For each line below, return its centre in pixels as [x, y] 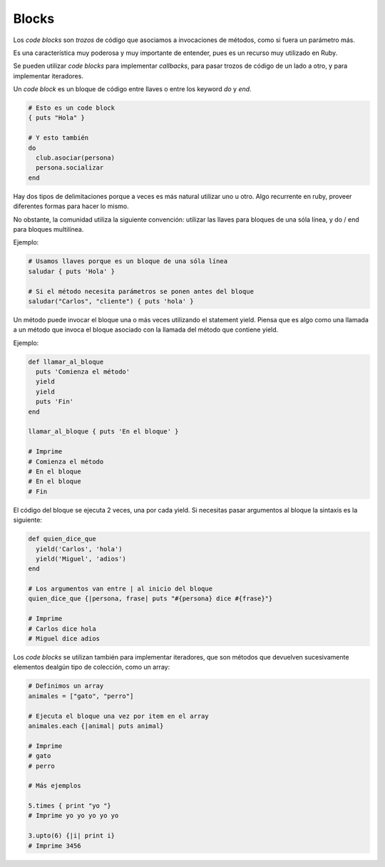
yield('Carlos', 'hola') [79, 549]
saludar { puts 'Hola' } [72, 271]
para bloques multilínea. [48, 229]
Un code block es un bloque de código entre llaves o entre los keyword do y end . [133, 89]
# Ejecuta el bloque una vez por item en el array [119, 716]
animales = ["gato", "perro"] [81, 696]
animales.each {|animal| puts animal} [96, 726]
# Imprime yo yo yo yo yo [73, 816]
